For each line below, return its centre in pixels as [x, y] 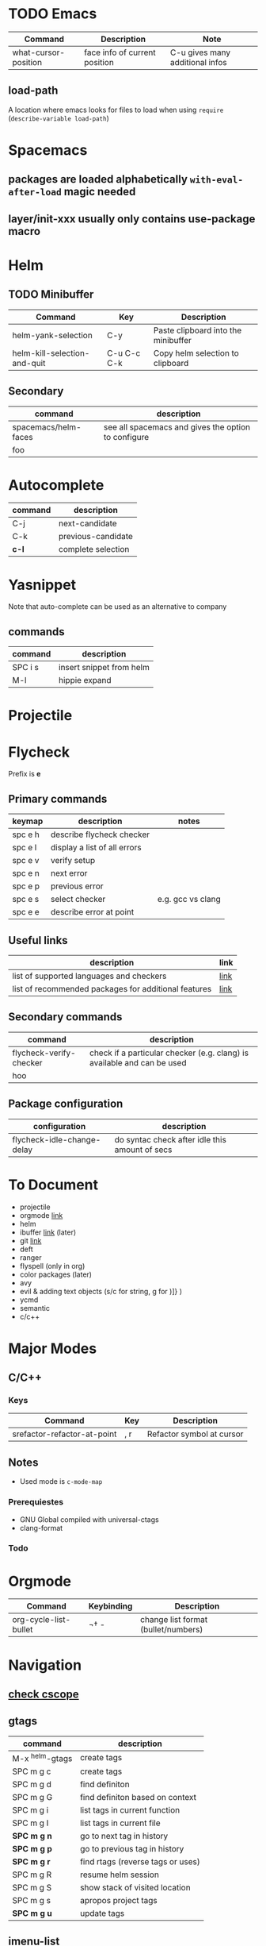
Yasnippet [42, 585]
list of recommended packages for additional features [112, 988]
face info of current [120, 52]
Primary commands [58, 799]
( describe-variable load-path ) [59, 118]
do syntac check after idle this [171, 1139]
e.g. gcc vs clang [189, 900]
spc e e [26, 912]
